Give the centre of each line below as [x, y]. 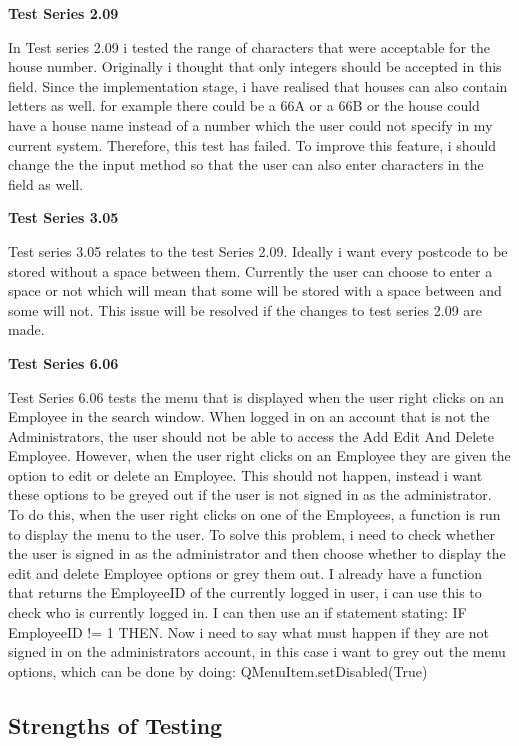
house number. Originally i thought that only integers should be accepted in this [255, 66]
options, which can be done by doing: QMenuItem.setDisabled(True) [218, 670]
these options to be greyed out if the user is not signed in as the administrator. [250, 494]
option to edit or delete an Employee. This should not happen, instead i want [245, 474]
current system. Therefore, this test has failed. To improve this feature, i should [252, 144]
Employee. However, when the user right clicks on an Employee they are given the [259, 455]
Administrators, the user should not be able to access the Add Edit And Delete [251, 435]
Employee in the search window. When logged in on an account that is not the [249, 416]
